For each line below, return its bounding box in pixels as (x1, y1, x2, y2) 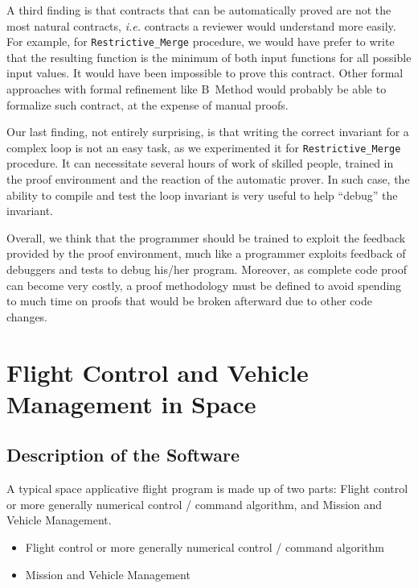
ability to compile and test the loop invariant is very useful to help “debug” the (6, 186, 398, 203)
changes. (6, 308, 48, 325)
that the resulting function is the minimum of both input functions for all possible (6, 48, 412, 65)
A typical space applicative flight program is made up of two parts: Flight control (6, 480, 408, 497)
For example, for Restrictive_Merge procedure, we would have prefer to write (6, 33, 395, 50)
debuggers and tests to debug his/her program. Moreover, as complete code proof (6, 261, 408, 278)
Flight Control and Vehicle (6, 355, 309, 388)
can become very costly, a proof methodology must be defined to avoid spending (6, 276, 402, 293)
